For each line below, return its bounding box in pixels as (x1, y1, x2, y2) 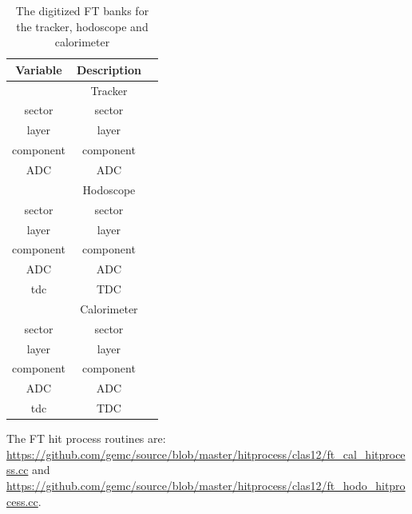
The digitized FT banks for (15, 2, 149, 18)
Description (76, 61, 141, 78)
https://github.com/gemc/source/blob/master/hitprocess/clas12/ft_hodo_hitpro (6, 477, 406, 493)
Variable (15, 61, 62, 78)
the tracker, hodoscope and (16, 18, 149, 34)
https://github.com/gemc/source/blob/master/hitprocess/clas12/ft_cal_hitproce (6, 445, 406, 462)
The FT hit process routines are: (6, 430, 166, 447)
